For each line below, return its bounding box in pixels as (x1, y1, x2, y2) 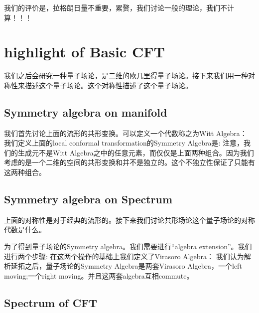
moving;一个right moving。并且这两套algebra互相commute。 (4, 270, 194, 281)
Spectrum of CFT (4, 295, 98, 310)
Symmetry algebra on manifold (4, 104, 167, 120)
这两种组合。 (4, 167, 46, 177)
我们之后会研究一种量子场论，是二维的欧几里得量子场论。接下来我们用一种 (4, 70, 248, 81)
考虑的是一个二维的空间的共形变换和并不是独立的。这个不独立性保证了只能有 (4, 157, 255, 167)
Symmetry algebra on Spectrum (4, 191, 173, 207)
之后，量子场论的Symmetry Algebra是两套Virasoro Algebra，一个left (24, 261, 242, 271)
